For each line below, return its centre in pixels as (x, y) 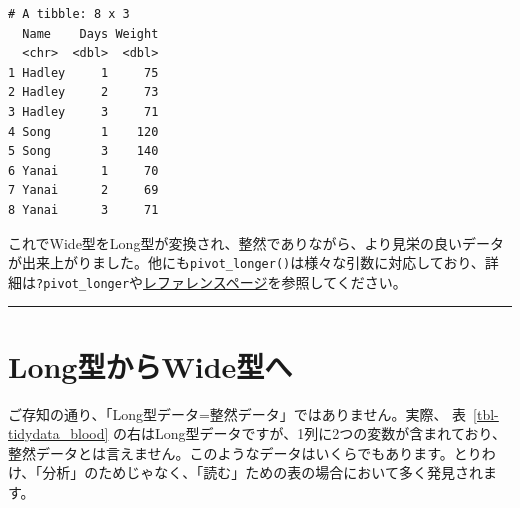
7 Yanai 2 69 (83, 190)
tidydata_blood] (58, 433)
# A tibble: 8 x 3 (69, 14)
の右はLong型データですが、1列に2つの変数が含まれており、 (309, 433)
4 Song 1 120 (83, 131)
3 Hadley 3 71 (83, 111)
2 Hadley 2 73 (83, 92)
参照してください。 (344, 281)
